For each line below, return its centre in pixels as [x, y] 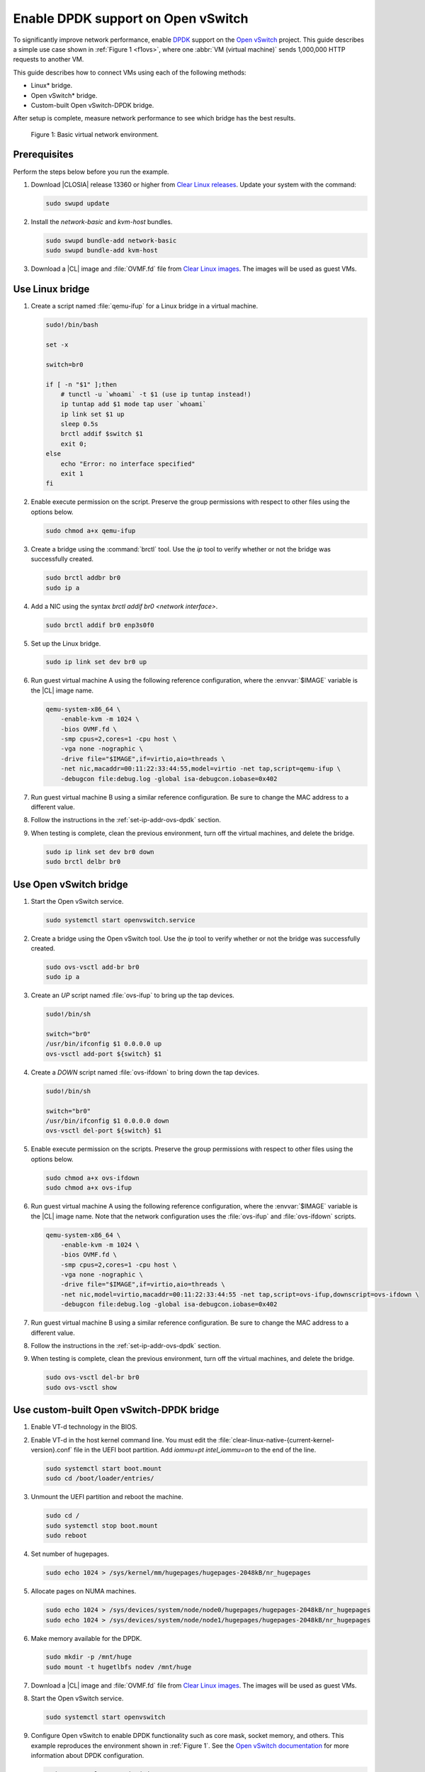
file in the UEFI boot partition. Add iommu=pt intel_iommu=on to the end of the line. [195, 1450]
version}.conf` [51, 1450]
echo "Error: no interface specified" [128, 464]
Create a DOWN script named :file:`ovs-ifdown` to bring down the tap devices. [145, 1072]
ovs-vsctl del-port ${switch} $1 [104, 1131]
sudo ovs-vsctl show [81, 1387]
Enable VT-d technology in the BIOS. [84, 1427]
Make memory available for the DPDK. [86, 1638]
